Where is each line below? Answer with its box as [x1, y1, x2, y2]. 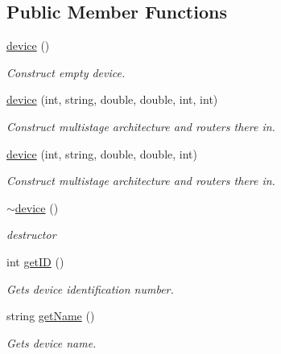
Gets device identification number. [6, 280, 174, 297]
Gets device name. [6, 334, 97, 351]
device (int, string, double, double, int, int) [6, 91, 218, 108]
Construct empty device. [6, 64, 126, 80]
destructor [6, 226, 56, 243]
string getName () [6, 307, 95, 324]
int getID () [6, 253, 64, 270]
